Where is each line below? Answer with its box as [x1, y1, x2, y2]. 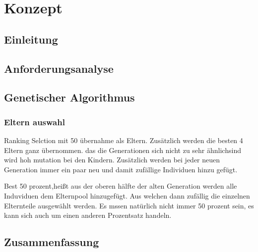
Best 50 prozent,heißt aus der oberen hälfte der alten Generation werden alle [4, 181, 237, 191]
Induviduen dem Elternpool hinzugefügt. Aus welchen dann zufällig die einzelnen [4, 190, 250, 201]
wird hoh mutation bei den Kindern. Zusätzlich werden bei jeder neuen [4, 154, 220, 165]
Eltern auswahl [4, 115, 65, 128]
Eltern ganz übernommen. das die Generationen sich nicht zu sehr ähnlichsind [4, 145, 241, 155]
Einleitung [4, 31, 58, 47]
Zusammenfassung [4, 234, 99, 250]
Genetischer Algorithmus [4, 90, 135, 105]
